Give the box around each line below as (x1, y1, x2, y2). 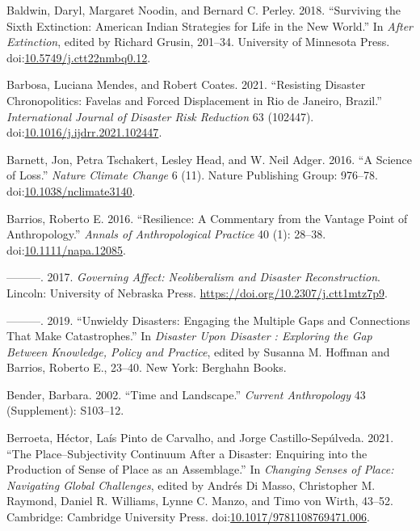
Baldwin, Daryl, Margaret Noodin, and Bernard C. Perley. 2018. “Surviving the (6, 2, 401, 18)
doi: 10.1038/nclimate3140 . (6, 182, 136, 199)
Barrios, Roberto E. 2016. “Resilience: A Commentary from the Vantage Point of (6, 209, 408, 226)
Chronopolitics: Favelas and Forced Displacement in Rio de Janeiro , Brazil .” (6, 91, 382, 108)
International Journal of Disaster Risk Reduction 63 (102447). (6, 107, 314, 124)
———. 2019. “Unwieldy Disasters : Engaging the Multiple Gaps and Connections (6, 311, 410, 328)
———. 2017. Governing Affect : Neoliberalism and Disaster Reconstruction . (6, 268, 381, 285)
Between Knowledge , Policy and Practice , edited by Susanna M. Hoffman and (6, 343, 390, 360)
